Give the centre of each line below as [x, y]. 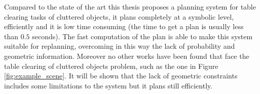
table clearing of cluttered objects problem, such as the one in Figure [111, 66]
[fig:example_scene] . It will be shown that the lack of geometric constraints [121, 76]
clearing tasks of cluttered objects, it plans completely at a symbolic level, [119, 16]
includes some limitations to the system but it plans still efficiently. [108, 85]
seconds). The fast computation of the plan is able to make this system [142, 36]
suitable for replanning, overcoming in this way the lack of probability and [120, 46]
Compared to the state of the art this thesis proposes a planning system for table [130, 7]
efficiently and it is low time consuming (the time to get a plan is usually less [124, 26]
